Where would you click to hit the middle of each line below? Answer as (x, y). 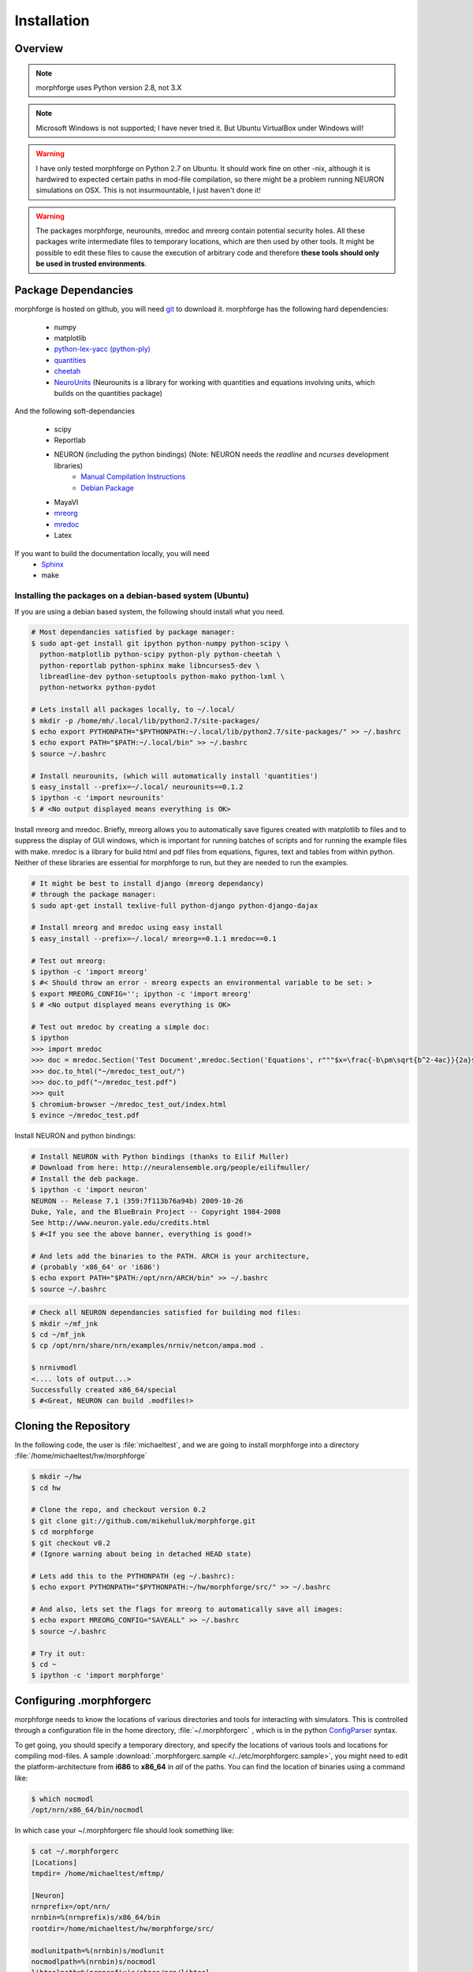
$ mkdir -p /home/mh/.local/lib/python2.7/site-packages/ (145, 721)
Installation (52, 21)
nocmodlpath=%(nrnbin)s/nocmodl (94, 1962)
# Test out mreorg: (69, 961)
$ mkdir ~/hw (56, 1477)
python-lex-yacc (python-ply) (102, 349)
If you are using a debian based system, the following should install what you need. (150, 611)
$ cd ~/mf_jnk (58, 1335)
